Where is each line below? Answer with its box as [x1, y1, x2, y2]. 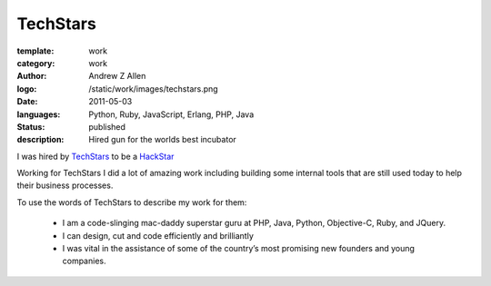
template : [16, 45, 55, 56]
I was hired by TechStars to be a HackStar [16, 151, 175, 162]
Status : [16, 121, 45, 132]
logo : [16, 83, 37, 94]
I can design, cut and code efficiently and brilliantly [62, 230, 255, 241]
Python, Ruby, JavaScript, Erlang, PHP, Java [88, 109, 255, 120]
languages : [16, 109, 61, 120]
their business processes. [16, 180, 114, 191]
